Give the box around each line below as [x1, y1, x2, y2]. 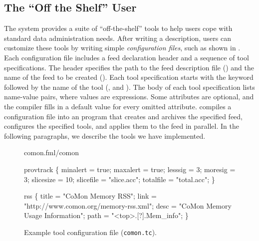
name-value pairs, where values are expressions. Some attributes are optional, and [4, 91, 254, 102]
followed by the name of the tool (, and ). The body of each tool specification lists [4, 81, 255, 92]
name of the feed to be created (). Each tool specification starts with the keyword [4, 72, 254, 82]
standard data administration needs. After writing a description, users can [4, 32, 231, 43]
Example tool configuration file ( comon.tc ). [24, 227, 157, 237]
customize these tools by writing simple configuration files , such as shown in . [4, 42, 241, 53]
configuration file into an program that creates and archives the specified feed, [4, 111, 243, 121]
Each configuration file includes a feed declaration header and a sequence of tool [4, 52, 249, 62]
